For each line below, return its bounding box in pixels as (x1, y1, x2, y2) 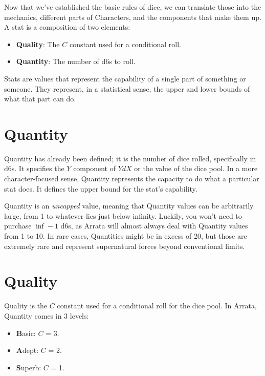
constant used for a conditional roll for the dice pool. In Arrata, (57, 300, 257, 311)
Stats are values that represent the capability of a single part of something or (4, 73, 246, 83)
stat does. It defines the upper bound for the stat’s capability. (4, 183, 197, 194)
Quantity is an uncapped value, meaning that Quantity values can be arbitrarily (4, 200, 254, 211)
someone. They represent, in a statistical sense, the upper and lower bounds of (4, 83, 250, 94)
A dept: (16, 345, 39, 356)
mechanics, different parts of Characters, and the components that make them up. (4, 11, 261, 22)
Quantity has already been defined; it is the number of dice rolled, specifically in (4, 153, 256, 163)
